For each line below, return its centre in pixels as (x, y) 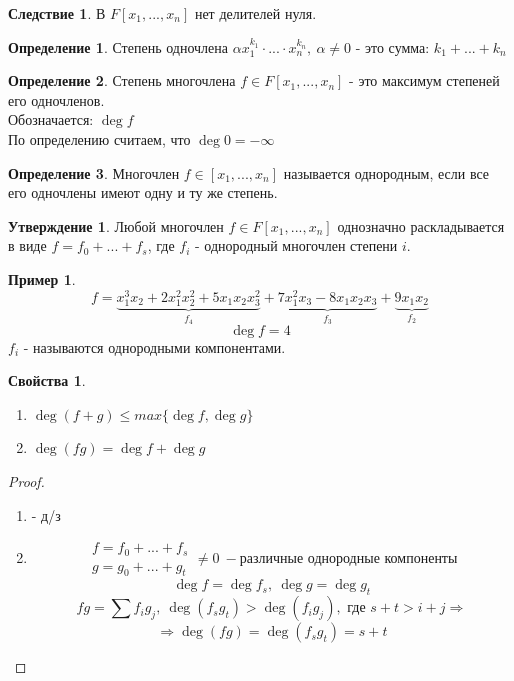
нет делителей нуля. (255, 13)
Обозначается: (51, 119)
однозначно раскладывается (421, 225)
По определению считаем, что (99, 138)
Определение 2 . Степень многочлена (122, 80)
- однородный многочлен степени (296, 245)
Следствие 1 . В (57, 13)
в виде (27, 245)
